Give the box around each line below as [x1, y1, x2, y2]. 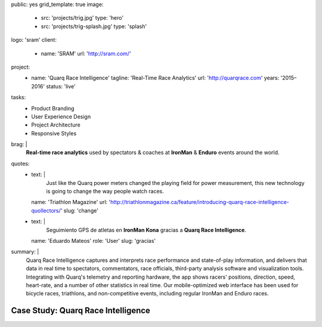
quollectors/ [31, 206, 61, 214]
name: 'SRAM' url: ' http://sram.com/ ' [41, 50, 131, 57]
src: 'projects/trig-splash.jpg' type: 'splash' [41, 23, 147, 30]
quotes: [11, 160, 30, 167]
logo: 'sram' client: [11, 36, 57, 44]
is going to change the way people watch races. [46, 188, 164, 195]
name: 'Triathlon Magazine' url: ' [31, 199, 111, 206]
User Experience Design [31, 113, 91, 120]
